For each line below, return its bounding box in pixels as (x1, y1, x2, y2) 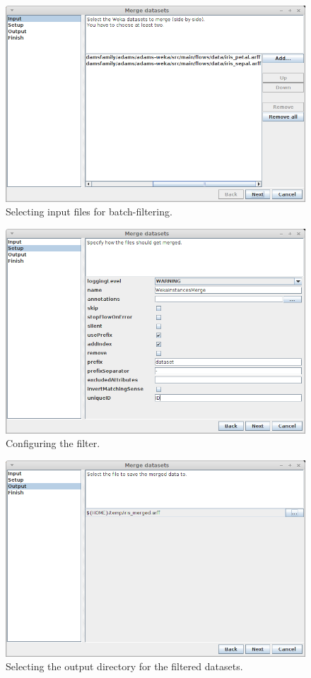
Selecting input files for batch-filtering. (6, 204, 172, 219)
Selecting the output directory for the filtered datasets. (6, 659, 243, 674)
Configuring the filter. (6, 436, 100, 451)
